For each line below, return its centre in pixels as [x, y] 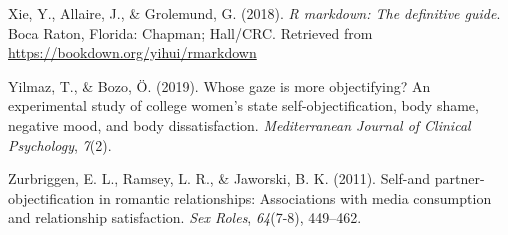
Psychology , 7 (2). [60, 144]
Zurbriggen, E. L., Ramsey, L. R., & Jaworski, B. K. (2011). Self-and [219, 178]
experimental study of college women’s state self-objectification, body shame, [243, 105]
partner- [459, 178]
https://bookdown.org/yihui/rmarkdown [132, 52]
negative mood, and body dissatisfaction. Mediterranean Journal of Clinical [239, 124]
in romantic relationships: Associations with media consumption [295, 197]
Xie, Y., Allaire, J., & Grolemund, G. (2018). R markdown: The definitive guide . [254, 13]
